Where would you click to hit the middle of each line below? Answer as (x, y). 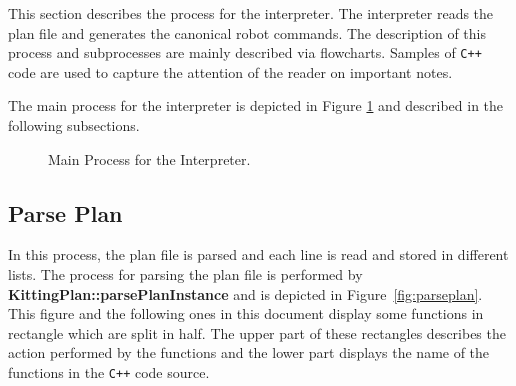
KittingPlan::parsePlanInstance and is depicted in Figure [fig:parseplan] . (245, 293)
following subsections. (74, 125)
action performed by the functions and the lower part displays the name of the (249, 352)
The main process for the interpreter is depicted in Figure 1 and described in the (256, 105)
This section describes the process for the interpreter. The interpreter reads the (251, 13)
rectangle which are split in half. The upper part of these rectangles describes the (257, 332)
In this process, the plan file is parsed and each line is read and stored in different (258, 254)
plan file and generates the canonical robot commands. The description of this (247, 32)
